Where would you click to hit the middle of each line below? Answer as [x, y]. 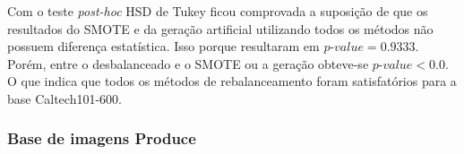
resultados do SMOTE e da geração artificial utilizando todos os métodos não [220, 28]
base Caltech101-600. [65, 98]
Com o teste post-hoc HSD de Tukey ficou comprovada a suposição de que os [218, 11]
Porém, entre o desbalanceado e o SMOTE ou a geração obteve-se [188, 63]
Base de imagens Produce [102, 138]
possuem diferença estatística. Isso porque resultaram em [163, 46]
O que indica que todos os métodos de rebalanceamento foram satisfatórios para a [232, 81]
